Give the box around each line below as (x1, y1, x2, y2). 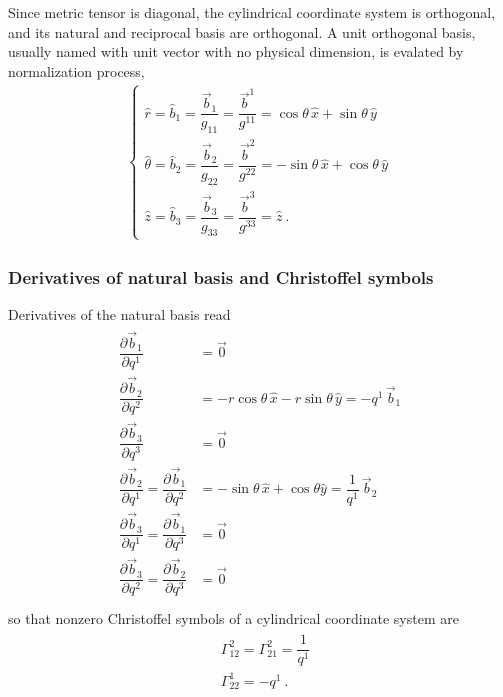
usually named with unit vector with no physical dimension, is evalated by (8, 41, 464, 62)
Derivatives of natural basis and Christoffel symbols (8, 264, 434, 289)
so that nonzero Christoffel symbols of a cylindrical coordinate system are (8, 607, 459, 628)
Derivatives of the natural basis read (8, 303, 231, 324)
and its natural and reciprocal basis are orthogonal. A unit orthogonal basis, (8, 21, 476, 42)
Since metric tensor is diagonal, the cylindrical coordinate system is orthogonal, (8, 2, 496, 22)
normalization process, (8, 60, 145, 81)
